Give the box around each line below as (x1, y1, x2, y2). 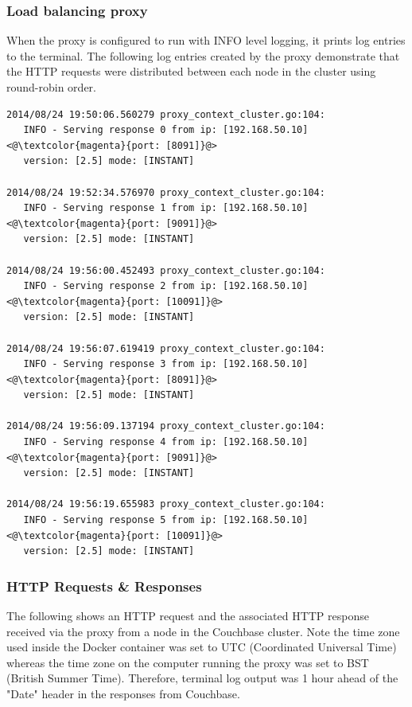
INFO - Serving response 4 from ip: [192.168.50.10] (23, 436, 309, 448)
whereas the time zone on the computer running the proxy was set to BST (6, 654, 369, 670)
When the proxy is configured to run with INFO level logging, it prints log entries (6, 32, 406, 49)
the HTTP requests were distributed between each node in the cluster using (6, 63, 376, 80)
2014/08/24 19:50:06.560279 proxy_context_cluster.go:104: (6, 108, 325, 120)
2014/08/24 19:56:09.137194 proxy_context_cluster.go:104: (6, 420, 325, 432)
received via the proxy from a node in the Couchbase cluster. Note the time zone (6, 623, 400, 639)
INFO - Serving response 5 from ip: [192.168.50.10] (23, 514, 309, 526)
